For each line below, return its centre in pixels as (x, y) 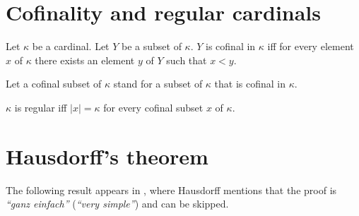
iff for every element (311, 46)
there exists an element (85, 60)
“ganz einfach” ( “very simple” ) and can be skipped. (117, 204)
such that (187, 60)
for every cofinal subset (153, 107)
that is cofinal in (250, 84)
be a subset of (152, 46)
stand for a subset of (158, 84)
